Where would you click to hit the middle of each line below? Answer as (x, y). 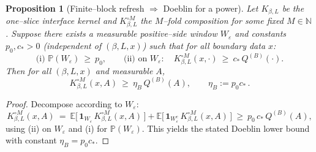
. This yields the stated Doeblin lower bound (226, 128)
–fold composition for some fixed (223, 21)
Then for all (28, 70)
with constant (31, 140)
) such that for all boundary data (204, 45)
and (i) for (88, 128)
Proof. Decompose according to (64, 103)
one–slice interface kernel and (61, 21)
